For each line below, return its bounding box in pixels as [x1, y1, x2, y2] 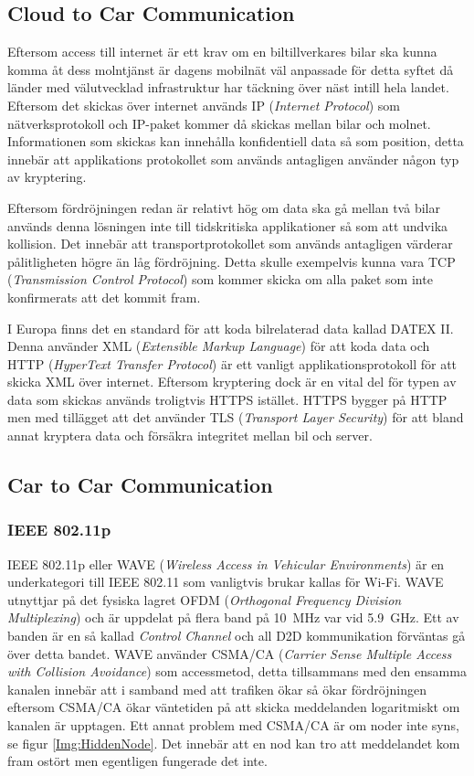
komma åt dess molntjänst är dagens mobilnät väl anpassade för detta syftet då [7, 59, 454, 79]
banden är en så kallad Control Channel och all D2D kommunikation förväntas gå [7, 626, 466, 645]
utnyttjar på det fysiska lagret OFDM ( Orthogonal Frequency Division [7, 590, 402, 609]
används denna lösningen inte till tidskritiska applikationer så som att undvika [7, 216, 448, 235]
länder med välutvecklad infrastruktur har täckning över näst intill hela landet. [7, 78, 449, 97]
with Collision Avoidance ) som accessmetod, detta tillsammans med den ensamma [7, 662, 467, 681]
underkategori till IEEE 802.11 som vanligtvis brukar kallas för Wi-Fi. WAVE [7, 572, 444, 591]
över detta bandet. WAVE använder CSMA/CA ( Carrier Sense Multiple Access [7, 643, 452, 663]
